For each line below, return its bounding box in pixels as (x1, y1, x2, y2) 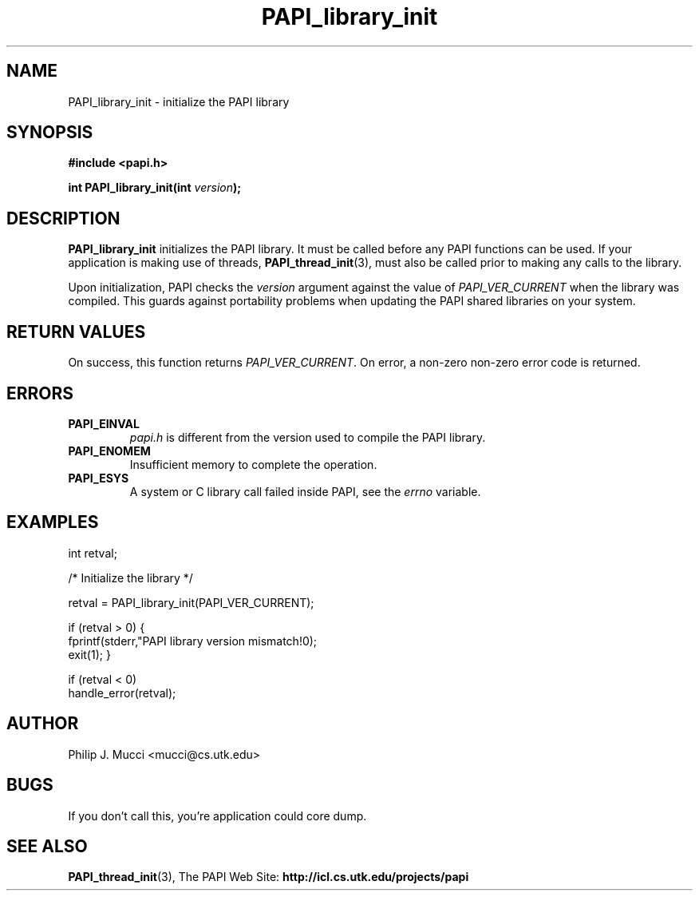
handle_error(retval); (68, 685, 176, 700)
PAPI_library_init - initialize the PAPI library (68, 94, 290, 109)
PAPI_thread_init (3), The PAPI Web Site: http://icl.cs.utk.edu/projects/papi (68, 870, 469, 884)
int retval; (68, 546, 117, 560)
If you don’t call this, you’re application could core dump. (68, 808, 367, 823)
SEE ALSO (6, 835, 88, 856)
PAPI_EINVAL (68, 416, 140, 431)
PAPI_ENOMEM (68, 443, 151, 458)
